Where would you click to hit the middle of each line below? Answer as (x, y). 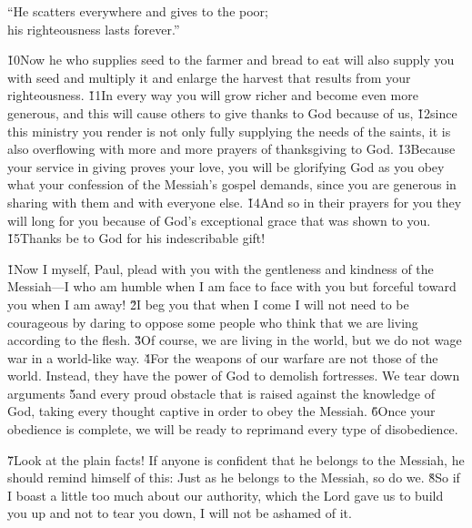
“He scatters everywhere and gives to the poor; (138, 11)
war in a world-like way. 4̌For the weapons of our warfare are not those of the (223, 357)
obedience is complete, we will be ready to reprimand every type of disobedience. (233, 429)
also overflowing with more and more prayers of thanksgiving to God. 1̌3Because (231, 149)
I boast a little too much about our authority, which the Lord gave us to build (226, 495)
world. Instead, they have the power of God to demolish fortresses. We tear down (234, 376)
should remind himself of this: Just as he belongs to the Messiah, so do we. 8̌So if (234, 477)
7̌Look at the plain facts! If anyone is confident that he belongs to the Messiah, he (236, 459)
